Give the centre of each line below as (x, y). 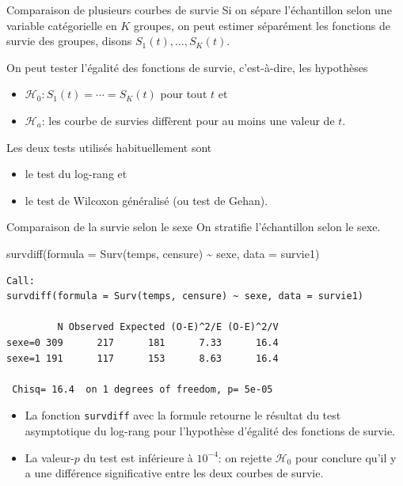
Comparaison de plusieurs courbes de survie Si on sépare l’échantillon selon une (199, 9)
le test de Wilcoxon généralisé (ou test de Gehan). (146, 200)
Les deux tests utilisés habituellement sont (109, 147)
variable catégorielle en (62, 25)
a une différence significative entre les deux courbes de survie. (174, 473)
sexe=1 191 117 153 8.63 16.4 (143, 358)
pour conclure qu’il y (346, 457)
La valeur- (49, 457)
